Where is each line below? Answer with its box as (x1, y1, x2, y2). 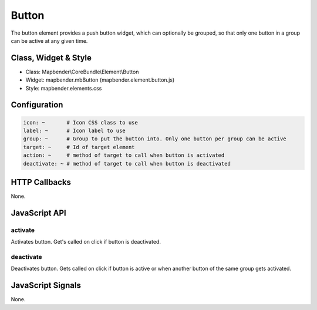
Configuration (11, 100, 63, 110)
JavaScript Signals (11, 281, 82, 291)
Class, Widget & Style (11, 53, 92, 63)
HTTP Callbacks (11, 177, 72, 187)
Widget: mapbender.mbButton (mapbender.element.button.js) (25, 76, 175, 83)
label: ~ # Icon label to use (23, 127, 126, 134)
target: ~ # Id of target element (23, 144, 135, 150)
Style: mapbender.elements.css (25, 85, 102, 92)
